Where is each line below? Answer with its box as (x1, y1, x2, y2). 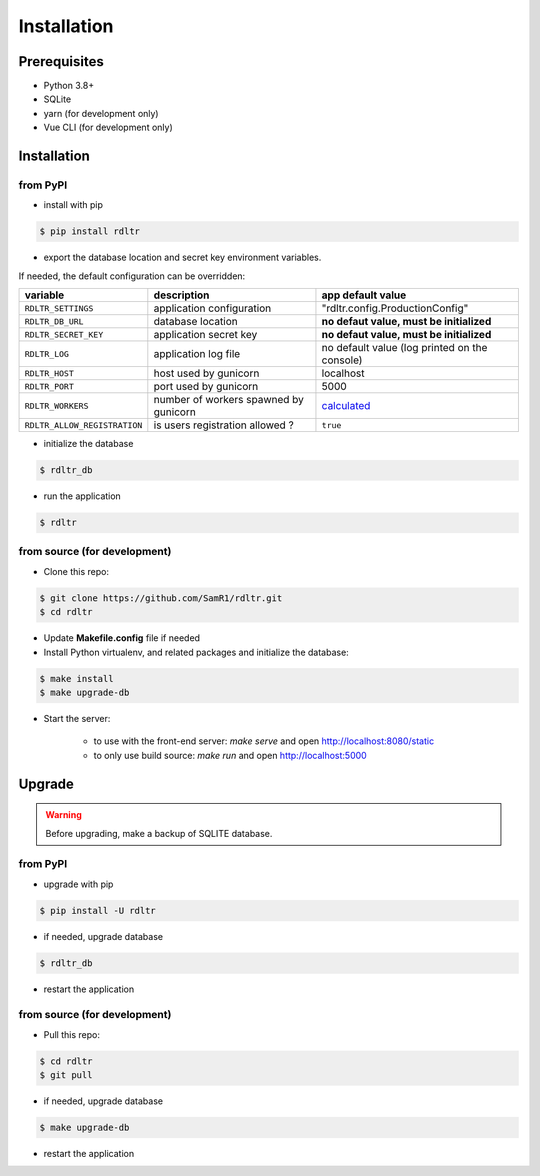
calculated (321, 399, 371, 413)
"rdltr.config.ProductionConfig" (321, 301, 469, 315)
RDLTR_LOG (24, 348, 70, 359)
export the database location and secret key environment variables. (43, 251, 322, 264)
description (153, 288, 210, 302)
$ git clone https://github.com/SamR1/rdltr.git (39, 592, 283, 604)
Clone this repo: (43, 565, 110, 577)
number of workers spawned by (153, 393, 305, 407)
